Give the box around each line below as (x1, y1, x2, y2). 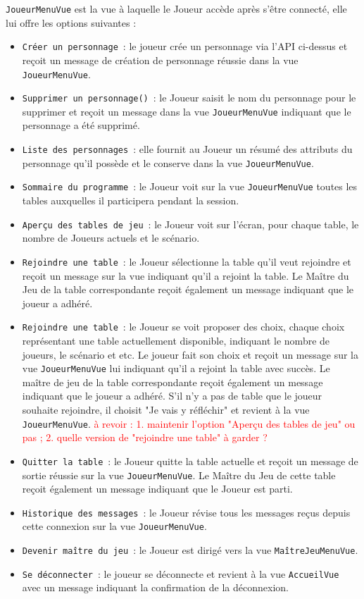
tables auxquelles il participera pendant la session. (22, 193, 239, 208)
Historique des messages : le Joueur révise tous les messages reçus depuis (22, 505, 351, 519)
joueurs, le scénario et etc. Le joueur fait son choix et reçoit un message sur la (22, 347, 358, 362)
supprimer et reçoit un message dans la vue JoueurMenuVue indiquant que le (22, 104, 351, 118)
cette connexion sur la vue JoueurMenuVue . (22, 519, 207, 533)
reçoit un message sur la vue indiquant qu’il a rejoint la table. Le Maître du (22, 268, 349, 283)
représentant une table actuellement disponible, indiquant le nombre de (22, 333, 330, 347)
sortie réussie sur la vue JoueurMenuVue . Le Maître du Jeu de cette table (22, 467, 336, 482)
